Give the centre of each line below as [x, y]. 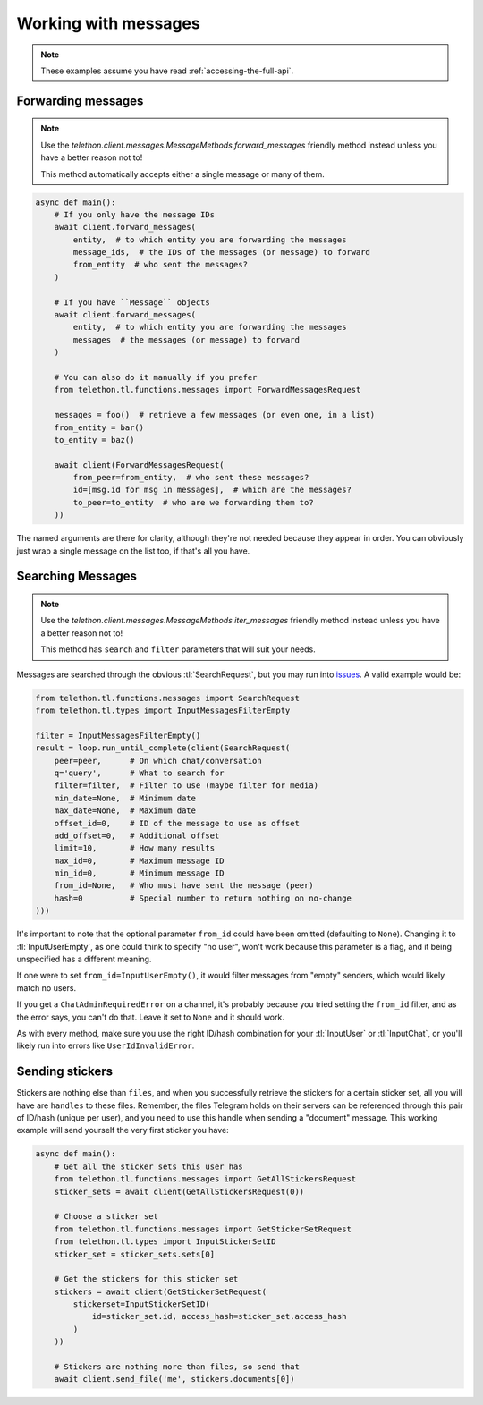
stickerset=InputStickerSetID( [141, 1304]
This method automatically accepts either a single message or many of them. [183, 174]
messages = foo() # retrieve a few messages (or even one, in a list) [215, 415]
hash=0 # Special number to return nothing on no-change [203, 898]
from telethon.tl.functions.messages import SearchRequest [167, 698]
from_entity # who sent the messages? [160, 265]
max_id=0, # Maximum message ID [139, 860]
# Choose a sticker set [106, 1217]
